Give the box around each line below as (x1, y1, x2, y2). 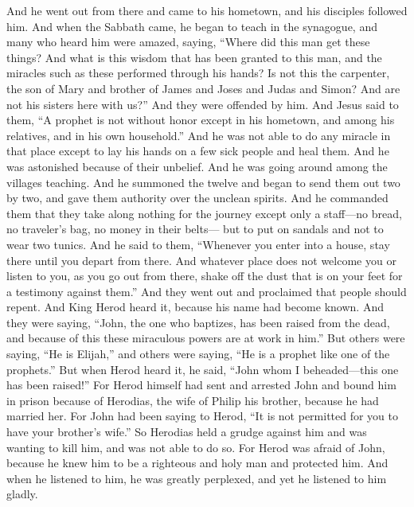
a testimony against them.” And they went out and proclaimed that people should (6, 283, 407, 299)
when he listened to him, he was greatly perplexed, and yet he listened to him (6, 470, 387, 486)
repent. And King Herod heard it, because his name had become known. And (6, 298, 384, 315)
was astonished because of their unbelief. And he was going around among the (6, 158, 388, 174)
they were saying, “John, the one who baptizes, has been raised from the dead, (6, 314, 390, 330)
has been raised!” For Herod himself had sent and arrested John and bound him (6, 376, 396, 393)
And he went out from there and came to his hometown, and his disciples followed (6, 2, 408, 18)
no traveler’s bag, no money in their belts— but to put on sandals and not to (6, 220, 384, 237)
